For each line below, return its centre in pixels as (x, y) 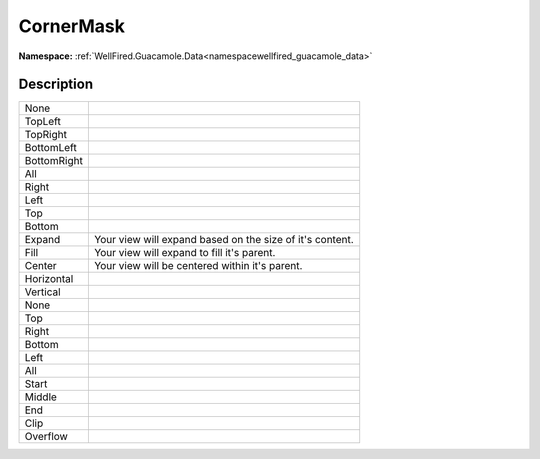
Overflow (46, 437)
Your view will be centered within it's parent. (198, 266)
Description (56, 84)
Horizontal (49, 279)
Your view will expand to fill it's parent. (184, 253)
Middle (40, 397)
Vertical (42, 292)
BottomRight (54, 161)
